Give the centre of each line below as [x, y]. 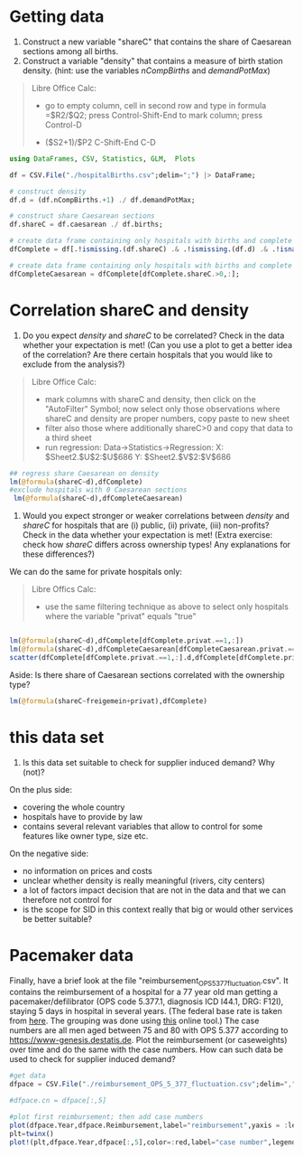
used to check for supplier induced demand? [92, 1059]
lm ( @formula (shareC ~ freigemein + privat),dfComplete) [108, 701]
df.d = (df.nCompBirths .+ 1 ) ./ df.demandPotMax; [102, 200]
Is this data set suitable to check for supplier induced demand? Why [148, 762]
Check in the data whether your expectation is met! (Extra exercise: [147, 535]
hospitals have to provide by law [82, 816]
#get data [28, 1076]
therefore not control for [67, 899]
